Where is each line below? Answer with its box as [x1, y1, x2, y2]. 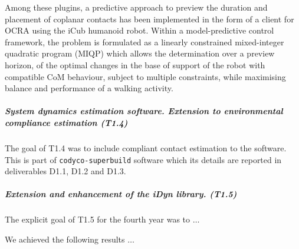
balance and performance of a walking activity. [5, 82, 173, 94]
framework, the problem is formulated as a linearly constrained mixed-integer [5, 35, 284, 48]
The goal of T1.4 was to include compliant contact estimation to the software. [5, 141, 287, 154]
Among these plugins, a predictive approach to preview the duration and [5, 1, 268, 13]
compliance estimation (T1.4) [5, 116, 128, 128]
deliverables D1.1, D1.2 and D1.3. [5, 165, 126, 177]
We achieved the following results [5, 233, 125, 245]
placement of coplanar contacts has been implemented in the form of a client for [5, 12, 294, 25]
